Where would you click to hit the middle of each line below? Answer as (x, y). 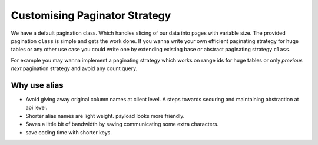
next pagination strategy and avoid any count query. (74, 68)
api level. (37, 108)
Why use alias (37, 85)
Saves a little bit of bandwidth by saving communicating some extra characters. (122, 124)
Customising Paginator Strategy (91, 15)
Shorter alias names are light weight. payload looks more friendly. (105, 116)
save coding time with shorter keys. (69, 132)
